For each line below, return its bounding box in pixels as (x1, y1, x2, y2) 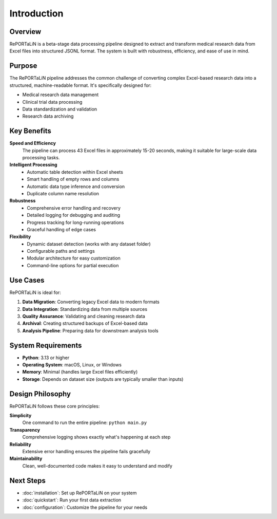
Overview (9, 27, 42, 36)
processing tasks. (22, 155, 60, 160)
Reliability (9, 441, 32, 447)
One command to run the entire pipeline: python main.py (22, 419, 147, 426)
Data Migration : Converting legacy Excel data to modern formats (22, 299, 160, 305)
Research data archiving (22, 113, 74, 119)
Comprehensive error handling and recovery (27, 205, 121, 211)
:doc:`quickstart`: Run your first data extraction (22, 497, 122, 503)
